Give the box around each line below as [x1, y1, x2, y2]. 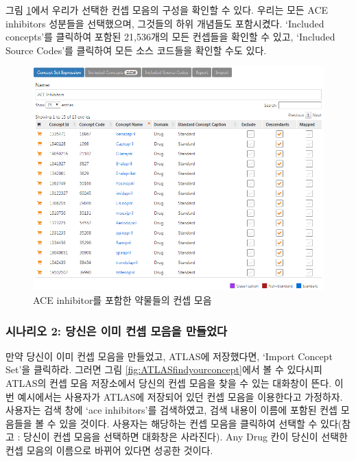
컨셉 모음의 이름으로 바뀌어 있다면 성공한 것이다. [5, 443, 213, 458]
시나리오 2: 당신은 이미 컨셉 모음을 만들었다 [5, 322, 228, 339]
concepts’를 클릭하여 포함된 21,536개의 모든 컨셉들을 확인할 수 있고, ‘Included [5, 29, 335, 44]
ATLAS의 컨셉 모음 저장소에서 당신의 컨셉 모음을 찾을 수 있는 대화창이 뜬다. [5, 376, 332, 390]
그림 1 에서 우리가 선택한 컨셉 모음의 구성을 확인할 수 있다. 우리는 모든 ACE [5, 3, 329, 16]
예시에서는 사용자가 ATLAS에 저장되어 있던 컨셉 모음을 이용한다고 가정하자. [17, 389, 343, 403]
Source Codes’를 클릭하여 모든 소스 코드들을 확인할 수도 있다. [5, 43, 267, 57]
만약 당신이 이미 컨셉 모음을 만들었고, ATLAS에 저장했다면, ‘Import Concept [5, 348, 333, 363]
